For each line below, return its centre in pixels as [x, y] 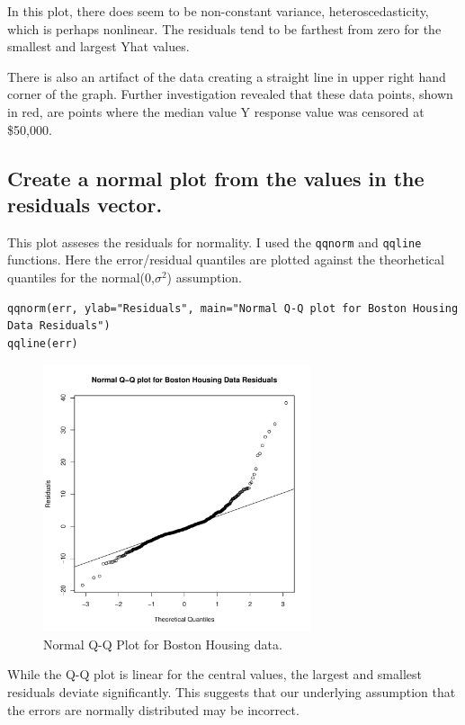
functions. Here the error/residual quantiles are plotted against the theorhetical [226, 260]
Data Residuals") [59, 326]
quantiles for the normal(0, [81, 277]
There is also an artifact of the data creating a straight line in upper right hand [227, 76]
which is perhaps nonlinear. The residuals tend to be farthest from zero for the [224, 28]
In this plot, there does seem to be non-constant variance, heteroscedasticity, [218, 11]
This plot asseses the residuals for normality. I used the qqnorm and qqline [215, 242]
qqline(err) [43, 343]
